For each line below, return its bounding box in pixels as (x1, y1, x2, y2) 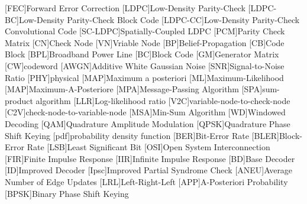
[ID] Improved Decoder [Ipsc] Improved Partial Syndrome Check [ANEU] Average (5, 164, 293, 176)
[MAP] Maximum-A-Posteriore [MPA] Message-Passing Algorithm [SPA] (5, 83, 263, 95)
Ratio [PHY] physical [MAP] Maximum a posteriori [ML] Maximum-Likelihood (5, 71, 284, 83)
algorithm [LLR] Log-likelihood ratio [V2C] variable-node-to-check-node (35, 94, 290, 106)
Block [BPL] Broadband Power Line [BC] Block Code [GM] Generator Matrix (5, 48, 279, 60)
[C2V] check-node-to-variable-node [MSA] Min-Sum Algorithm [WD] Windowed (5, 106, 286, 118)
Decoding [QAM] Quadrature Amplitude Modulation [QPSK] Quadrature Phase (5, 117, 290, 129)
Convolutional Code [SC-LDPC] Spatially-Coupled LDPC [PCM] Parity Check (5, 25, 285, 37)
